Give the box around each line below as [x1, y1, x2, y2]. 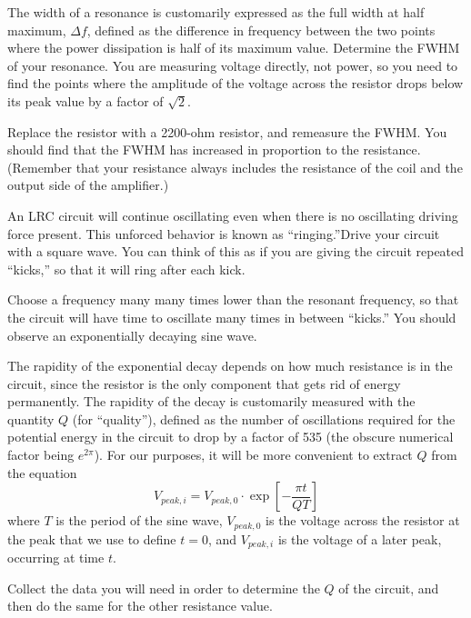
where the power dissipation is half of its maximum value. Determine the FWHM [7, 38, 460, 57]
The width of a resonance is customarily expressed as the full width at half [7, 3, 425, 21]
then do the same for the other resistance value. [7, 596, 273, 615]
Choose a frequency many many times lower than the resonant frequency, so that [7, 290, 459, 309]
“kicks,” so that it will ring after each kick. [7, 259, 246, 278]
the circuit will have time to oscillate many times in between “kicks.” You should [7, 307, 456, 326]
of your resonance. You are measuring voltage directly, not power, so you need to [7, 55, 458, 75]
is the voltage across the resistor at [266, 511, 460, 530]
